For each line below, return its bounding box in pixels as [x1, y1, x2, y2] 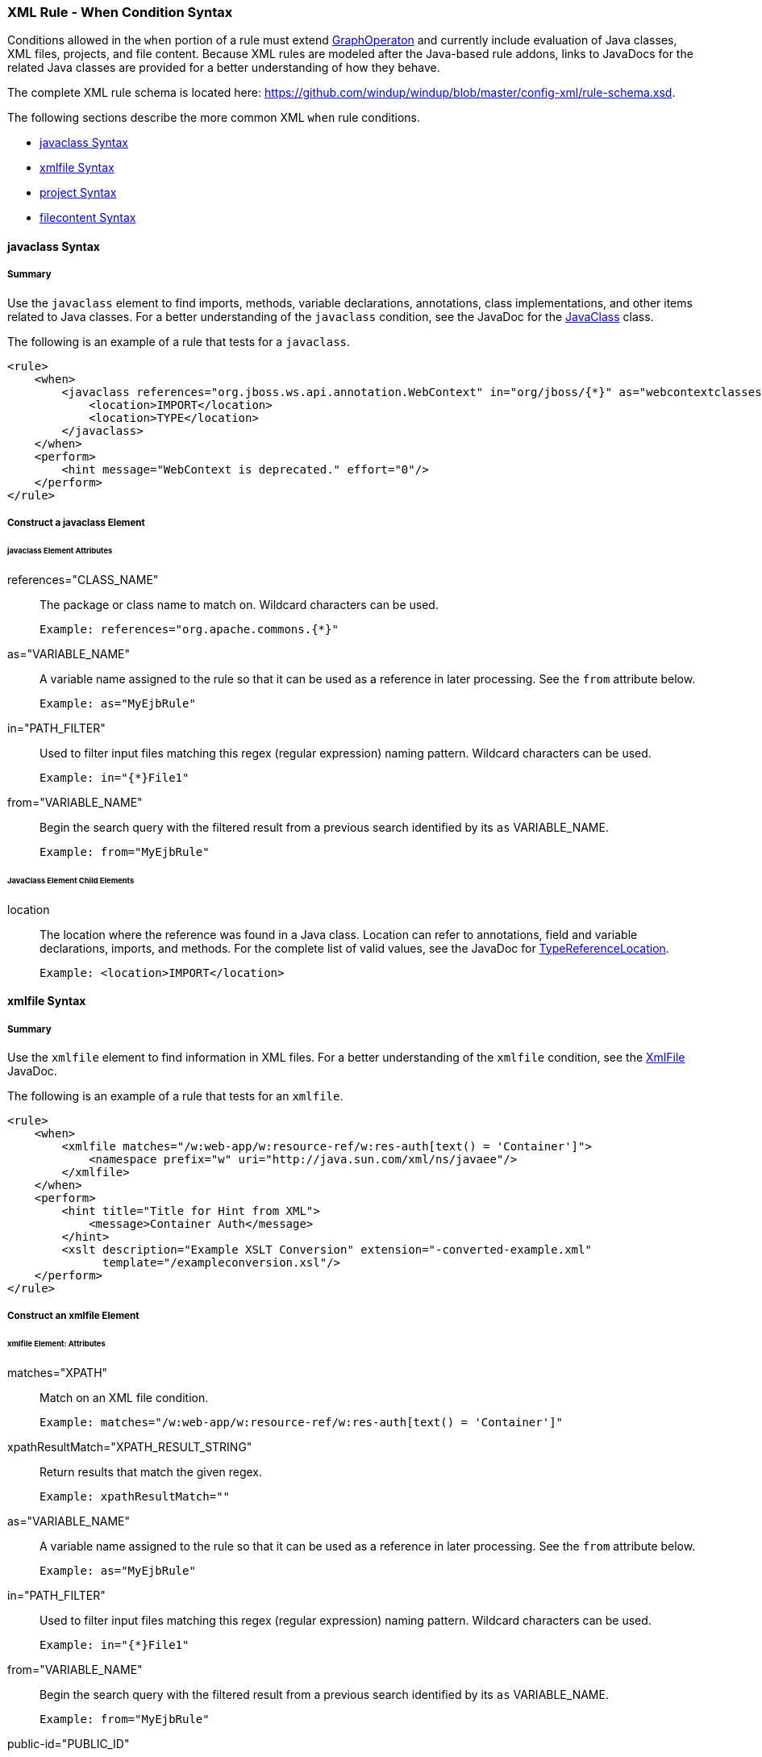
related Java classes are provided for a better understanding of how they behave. [7, 61, 440, 75]
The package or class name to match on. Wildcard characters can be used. [40, 597, 439, 611]
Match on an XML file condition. [40, 1391, 209, 1404]
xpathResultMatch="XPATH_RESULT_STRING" [7, 1440, 252, 1454]
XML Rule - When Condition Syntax [7, 4, 233, 20]
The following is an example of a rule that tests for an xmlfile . [7, 1088, 344, 1103]
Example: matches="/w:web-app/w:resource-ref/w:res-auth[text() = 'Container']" [40, 1416, 564, 1429]
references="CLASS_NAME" [7, 572, 159, 586]
